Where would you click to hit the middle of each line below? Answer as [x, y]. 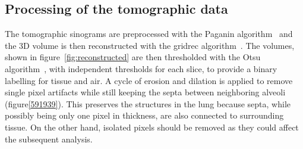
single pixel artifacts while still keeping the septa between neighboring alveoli [145, 92]
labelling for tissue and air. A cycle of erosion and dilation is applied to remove [149, 80]
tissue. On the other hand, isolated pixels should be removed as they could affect [152, 127]
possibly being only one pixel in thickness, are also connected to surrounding [144, 115]
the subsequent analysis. [49, 139]
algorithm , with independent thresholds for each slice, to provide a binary [141, 68]
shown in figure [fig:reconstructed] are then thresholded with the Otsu [133, 57]
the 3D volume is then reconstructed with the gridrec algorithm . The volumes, [150, 45]
